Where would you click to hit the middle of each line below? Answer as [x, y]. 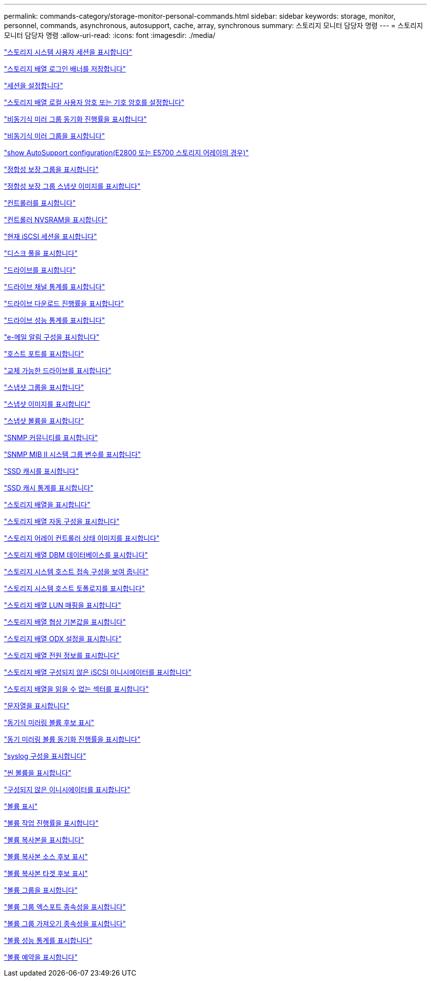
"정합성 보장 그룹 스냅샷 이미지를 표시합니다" [72, 186]
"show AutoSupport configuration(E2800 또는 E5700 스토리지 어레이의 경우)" [126, 153]
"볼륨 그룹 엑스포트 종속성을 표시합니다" [65, 907]
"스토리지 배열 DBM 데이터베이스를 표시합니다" [76, 555]
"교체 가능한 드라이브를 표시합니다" [58, 370]
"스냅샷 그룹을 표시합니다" [44, 387]
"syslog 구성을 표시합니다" [45, 756]
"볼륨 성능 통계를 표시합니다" [48, 940]
